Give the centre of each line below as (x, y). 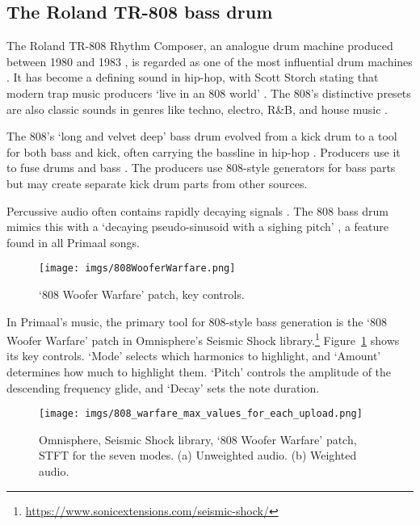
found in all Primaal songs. (73, 242)
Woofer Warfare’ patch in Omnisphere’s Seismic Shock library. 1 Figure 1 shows (203, 339)
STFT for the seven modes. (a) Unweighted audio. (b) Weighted (198, 455)
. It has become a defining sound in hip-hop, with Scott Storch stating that (193, 77)
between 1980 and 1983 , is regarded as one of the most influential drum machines (210, 61)
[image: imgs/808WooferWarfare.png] (137, 269)
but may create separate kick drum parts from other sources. (157, 183)
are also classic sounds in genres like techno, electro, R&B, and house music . (197, 109)
